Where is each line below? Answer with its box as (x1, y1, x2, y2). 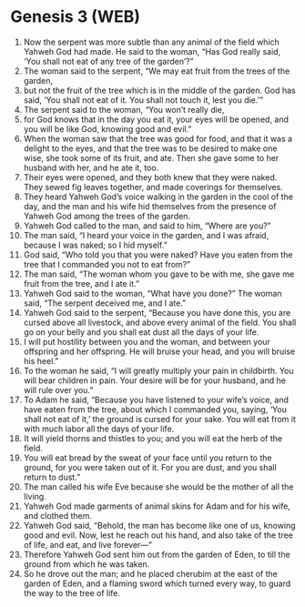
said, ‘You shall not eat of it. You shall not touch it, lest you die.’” (23, 94, 263, 106)
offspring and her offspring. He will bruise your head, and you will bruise (23, 346, 296, 357)
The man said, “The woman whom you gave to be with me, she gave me (23, 268, 295, 279)
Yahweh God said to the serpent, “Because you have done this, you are (23, 307, 291, 318)
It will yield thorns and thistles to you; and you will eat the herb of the (23, 432, 283, 443)
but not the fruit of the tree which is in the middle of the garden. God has (23, 85, 297, 96)
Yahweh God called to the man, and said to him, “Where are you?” (23, 220, 271, 231)
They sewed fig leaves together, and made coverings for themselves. (23, 181, 283, 192)
